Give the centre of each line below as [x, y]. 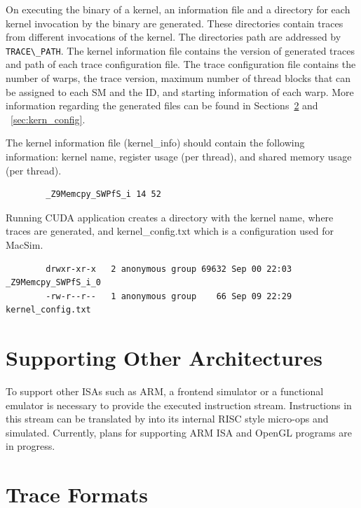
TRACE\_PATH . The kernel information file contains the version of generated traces [180, 50]
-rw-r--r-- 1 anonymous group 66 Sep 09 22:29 [169, 296]
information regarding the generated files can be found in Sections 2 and [162, 105]
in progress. [30, 446]
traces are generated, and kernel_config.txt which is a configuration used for [170, 231]
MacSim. [25, 244]
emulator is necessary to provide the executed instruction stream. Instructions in [179, 405]
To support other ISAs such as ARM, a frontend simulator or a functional [165, 391]
